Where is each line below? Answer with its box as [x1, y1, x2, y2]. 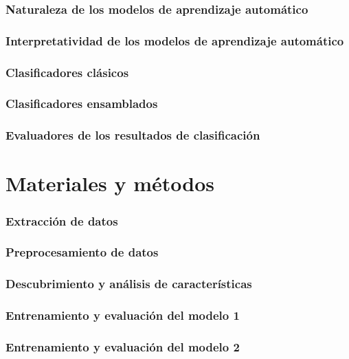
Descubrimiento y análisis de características [5, 275, 252, 292]
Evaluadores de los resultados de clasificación [5, 127, 260, 144]
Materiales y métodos [5, 169, 214, 197]
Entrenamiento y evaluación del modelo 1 [5, 307, 240, 324]
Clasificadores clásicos [5, 63, 129, 80]
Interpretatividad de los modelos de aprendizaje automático [5, 32, 344, 49]
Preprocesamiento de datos [5, 243, 159, 261]
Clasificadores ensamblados [5, 95, 158, 112]
